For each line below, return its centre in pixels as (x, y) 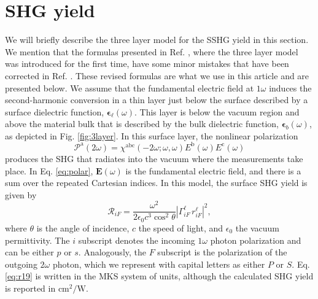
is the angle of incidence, (83, 227)
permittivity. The (37, 240)
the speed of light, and (181, 227)
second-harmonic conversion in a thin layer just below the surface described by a (157, 100)
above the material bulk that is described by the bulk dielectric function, (142, 124)
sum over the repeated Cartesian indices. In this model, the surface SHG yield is (156, 183)
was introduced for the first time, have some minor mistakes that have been (147, 64)
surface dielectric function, (55, 111)
